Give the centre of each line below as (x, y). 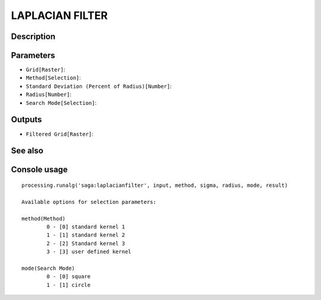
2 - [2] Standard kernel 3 (86, 243)
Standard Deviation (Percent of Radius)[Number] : (99, 86)
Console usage (40, 170)
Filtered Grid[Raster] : (60, 134)
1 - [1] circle (69, 285)
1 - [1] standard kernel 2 (86, 235)
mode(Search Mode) (48, 268)
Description (33, 36)
